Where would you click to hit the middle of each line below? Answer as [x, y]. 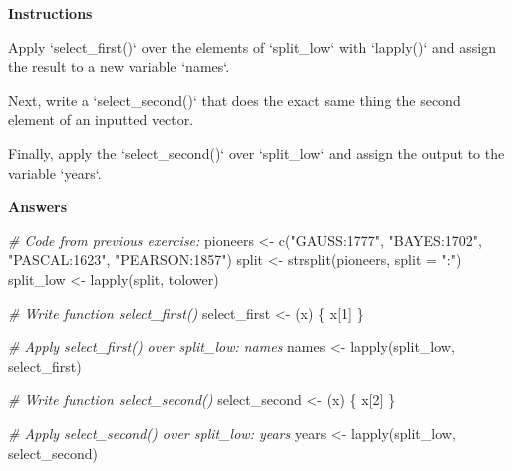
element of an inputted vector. [101, 119]
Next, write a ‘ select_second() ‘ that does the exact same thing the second [234, 99]
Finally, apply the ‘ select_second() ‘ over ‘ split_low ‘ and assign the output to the [256, 152]
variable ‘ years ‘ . [55, 172]
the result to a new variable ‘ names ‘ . [119, 66]
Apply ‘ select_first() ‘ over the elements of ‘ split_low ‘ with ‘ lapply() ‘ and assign [252, 46]
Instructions [50, 13]
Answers [38, 206]
